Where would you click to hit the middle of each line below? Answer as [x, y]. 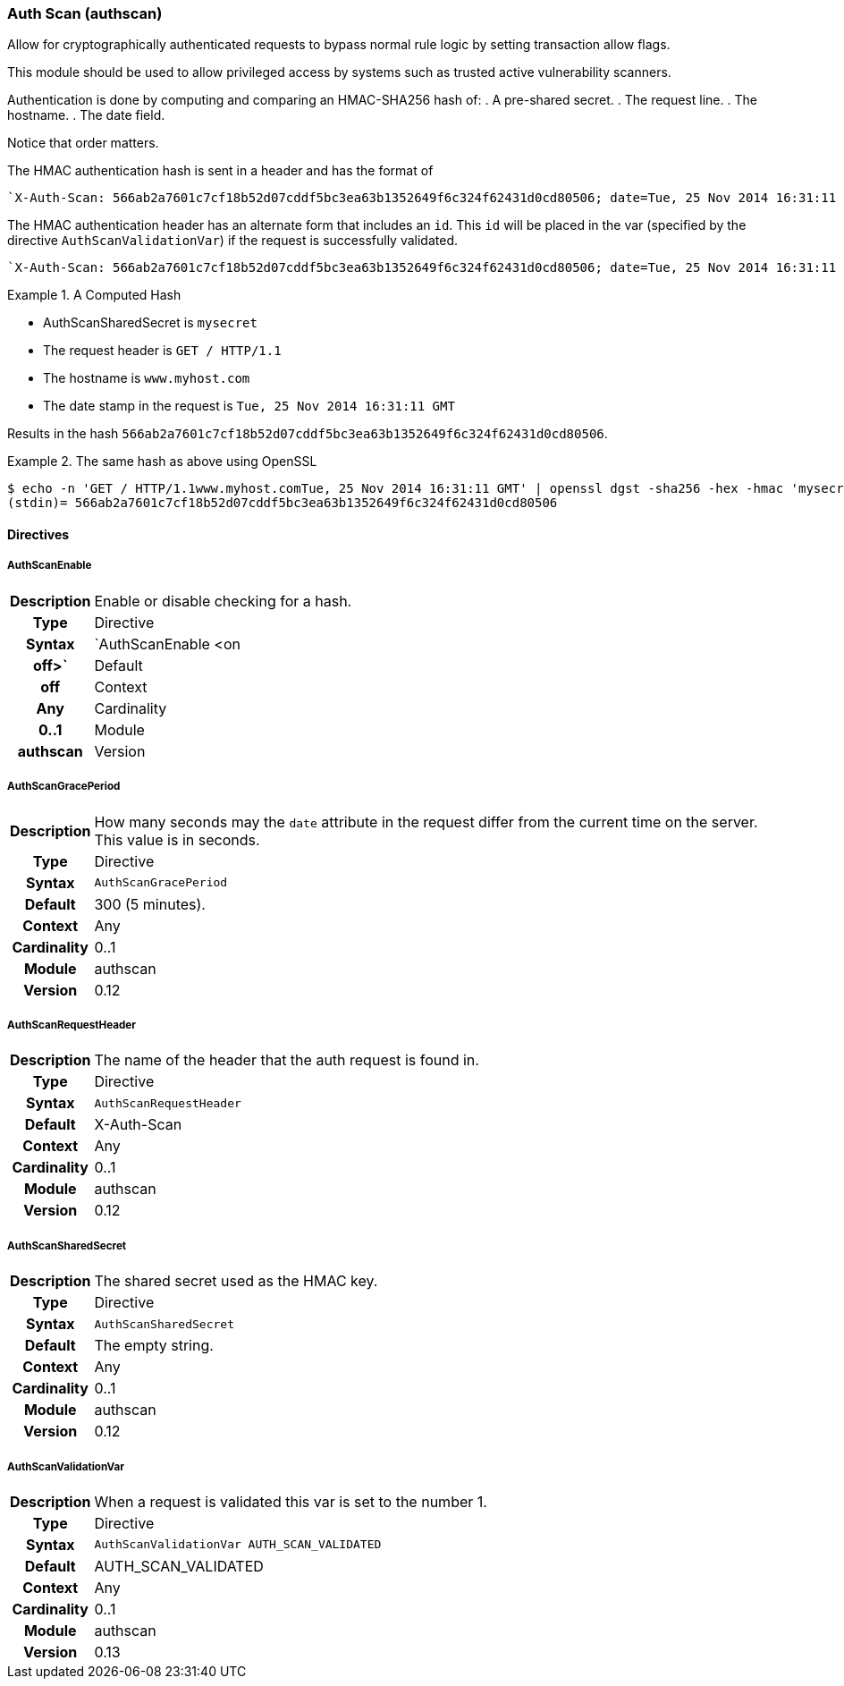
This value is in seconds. [177, 839]
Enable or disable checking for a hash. [223, 601]
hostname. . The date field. [86, 115]
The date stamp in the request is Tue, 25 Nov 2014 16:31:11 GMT [249, 406]
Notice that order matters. [83, 143]
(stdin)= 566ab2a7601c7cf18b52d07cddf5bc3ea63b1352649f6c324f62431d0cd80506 [283, 503]
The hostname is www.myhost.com [147, 378]
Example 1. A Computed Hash [94, 295]
